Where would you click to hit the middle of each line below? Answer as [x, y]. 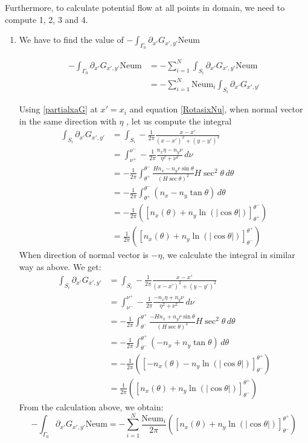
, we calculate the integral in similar [229, 255]
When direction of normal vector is [84, 255]
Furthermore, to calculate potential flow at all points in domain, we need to [145, 7]
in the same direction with [68, 121]
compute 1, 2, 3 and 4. [47, 19]
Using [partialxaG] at [58, 109]
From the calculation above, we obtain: [91, 406]
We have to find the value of [71, 40]
